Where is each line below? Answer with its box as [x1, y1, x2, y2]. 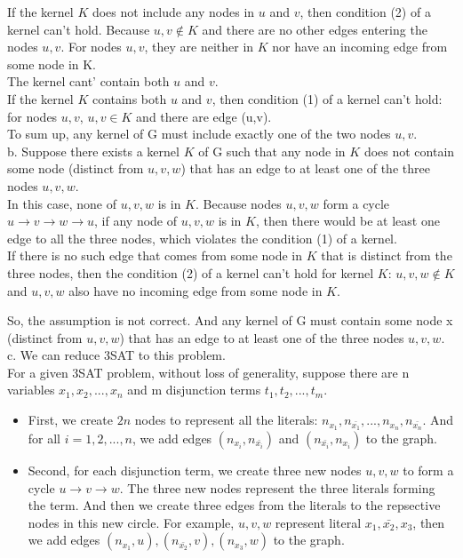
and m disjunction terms [127, 380, 261, 399]
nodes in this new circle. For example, [28, 513, 235, 531]
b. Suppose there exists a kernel [7, 141, 180, 160]
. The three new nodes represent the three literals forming [119, 478, 435, 497]
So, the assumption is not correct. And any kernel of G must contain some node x [7, 311, 453, 330]
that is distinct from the [321, 246, 452, 265]
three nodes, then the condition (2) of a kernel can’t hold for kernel [7, 263, 374, 282]
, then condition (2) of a [299, 3, 431, 20]
